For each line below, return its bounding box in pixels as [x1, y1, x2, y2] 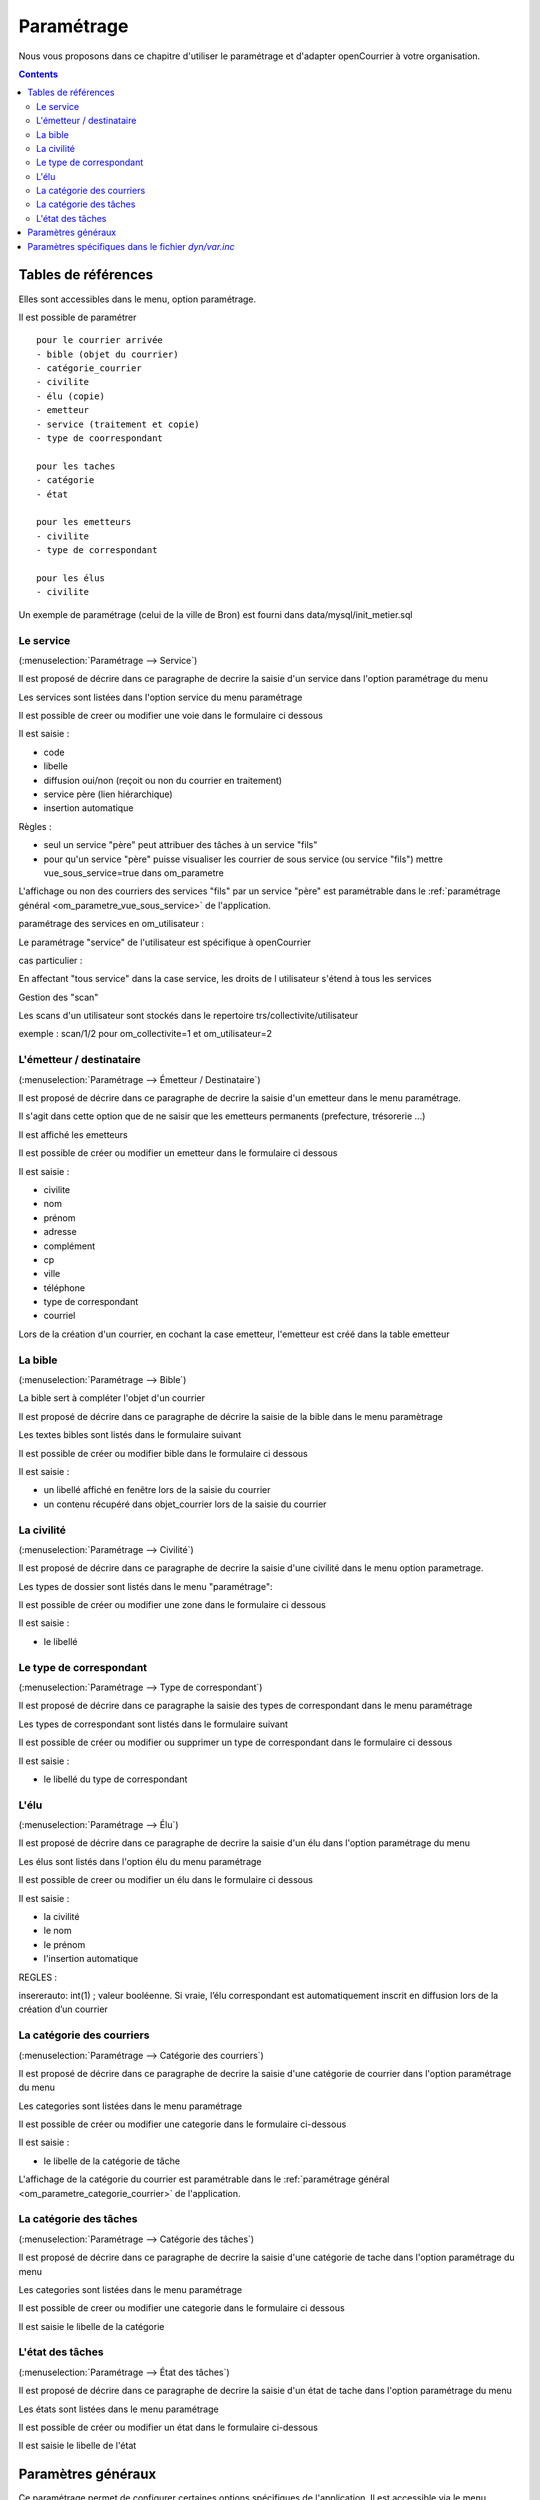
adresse [43, 1226, 77, 1238]
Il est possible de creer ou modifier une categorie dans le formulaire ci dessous [18, 2302, 345, 2314]
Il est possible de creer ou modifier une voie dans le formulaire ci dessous [18, 710, 324, 722]
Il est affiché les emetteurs [18, 1128, 129, 1140]
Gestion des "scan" [18, 991, 99, 1003]
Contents [18, 68, 59, 80]
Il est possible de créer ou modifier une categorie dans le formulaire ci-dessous [18, 2118, 347, 2130]
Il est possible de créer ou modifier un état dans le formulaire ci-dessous [18, 2421, 319, 2434]
